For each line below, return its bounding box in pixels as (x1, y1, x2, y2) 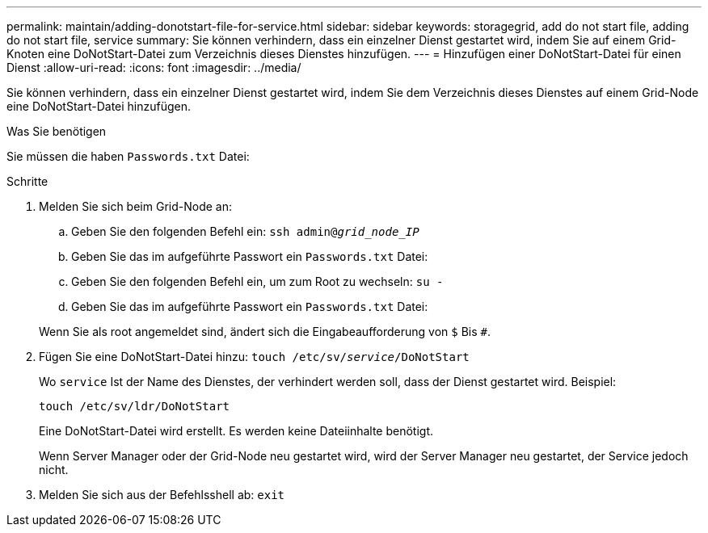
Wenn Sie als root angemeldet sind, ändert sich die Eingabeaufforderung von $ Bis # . (39, 325, 491, 338)
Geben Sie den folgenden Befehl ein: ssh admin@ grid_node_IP (71, 225, 419, 238)
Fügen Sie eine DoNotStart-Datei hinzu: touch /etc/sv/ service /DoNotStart (39, 350, 470, 363)
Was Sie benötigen (6, 124, 107, 138)
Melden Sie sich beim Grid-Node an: (39, 199, 232, 213)
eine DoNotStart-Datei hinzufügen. (6, 99, 192, 113)
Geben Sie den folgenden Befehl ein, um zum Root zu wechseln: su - (71, 275, 444, 288)
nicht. (39, 463, 69, 476)
